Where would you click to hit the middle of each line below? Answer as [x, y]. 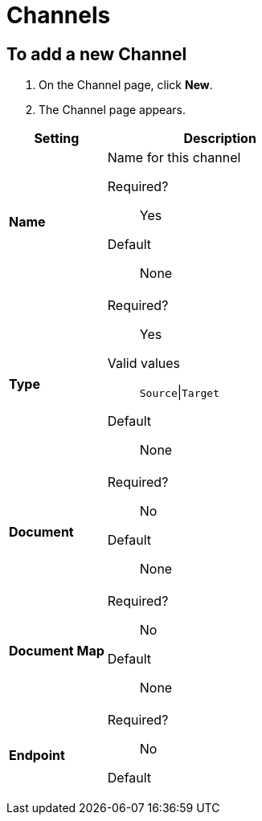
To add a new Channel [97, 54]
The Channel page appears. [112, 110]
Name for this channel [174, 158]
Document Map [57, 651]
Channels [59, 15]
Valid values [144, 364]
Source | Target [180, 392]
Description [220, 139]
